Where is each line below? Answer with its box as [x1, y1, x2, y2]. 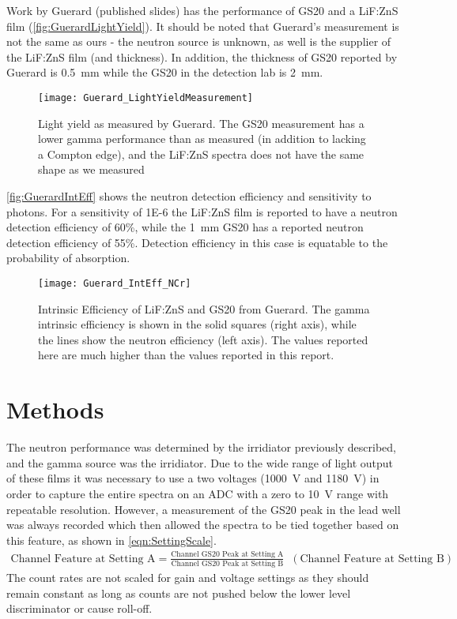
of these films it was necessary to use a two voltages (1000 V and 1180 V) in [6, 470, 380, 486]
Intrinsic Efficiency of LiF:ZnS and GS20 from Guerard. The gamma [38, 300, 370, 317]
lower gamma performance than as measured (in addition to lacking [38, 130, 366, 147]
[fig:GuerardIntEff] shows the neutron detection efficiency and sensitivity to [6, 188, 372, 204]
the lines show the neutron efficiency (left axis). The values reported [38, 331, 368, 347]
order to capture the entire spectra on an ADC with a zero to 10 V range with [6, 485, 389, 501]
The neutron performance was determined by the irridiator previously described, [6, 439, 396, 456]
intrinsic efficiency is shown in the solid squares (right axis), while [38, 316, 357, 332]
